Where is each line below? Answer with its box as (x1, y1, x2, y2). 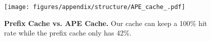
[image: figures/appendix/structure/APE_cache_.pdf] (4, 3, 185, 10)
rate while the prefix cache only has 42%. (4, 27, 132, 38)
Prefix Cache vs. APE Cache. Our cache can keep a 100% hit (4, 17, 207, 28)
